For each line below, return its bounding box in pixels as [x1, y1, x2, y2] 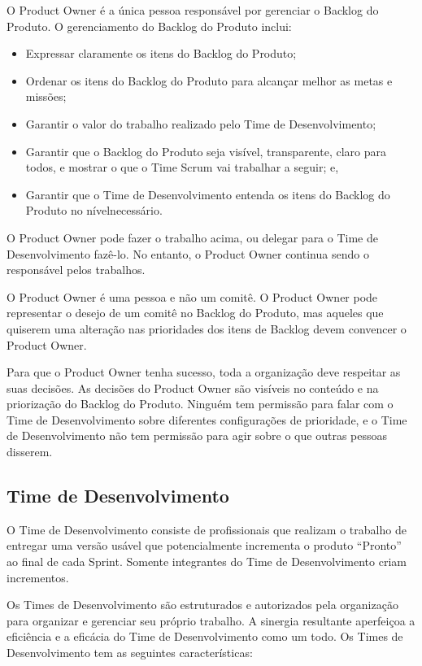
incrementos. [7, 568, 69, 585]
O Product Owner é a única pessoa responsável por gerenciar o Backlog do [7, 2, 379, 18]
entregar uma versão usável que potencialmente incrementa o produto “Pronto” [7, 537, 402, 554]
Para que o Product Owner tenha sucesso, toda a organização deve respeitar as [7, 363, 401, 381]
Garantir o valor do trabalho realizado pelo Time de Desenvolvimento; [25, 115, 376, 132]
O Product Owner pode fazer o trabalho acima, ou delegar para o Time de [7, 229, 378, 246]
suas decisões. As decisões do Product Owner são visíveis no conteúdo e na [7, 379, 379, 396]
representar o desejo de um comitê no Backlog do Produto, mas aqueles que [7, 304, 384, 321]
